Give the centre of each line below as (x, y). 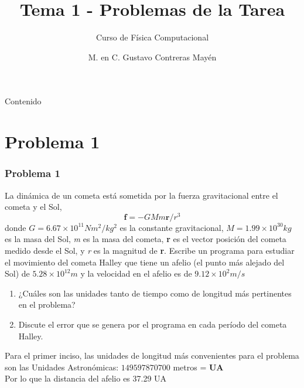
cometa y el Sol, (33, 207)
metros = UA (198, 367)
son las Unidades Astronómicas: (62, 367)
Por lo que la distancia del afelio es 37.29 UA (86, 378)
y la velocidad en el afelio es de (136, 273)
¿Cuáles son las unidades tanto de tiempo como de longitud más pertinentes (155, 293)
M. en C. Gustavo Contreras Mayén (152, 57)
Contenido (23, 101)
